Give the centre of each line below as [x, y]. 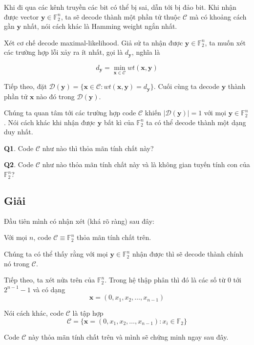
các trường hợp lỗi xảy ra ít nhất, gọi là [63, 52]
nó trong [17, 263]
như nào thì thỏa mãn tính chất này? [98, 148]
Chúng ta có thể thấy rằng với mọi [56, 254]
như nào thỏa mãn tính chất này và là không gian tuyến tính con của [146, 164]
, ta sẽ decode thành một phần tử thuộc [121, 16]
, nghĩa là [146, 52]
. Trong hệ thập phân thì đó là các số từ [165, 280]
